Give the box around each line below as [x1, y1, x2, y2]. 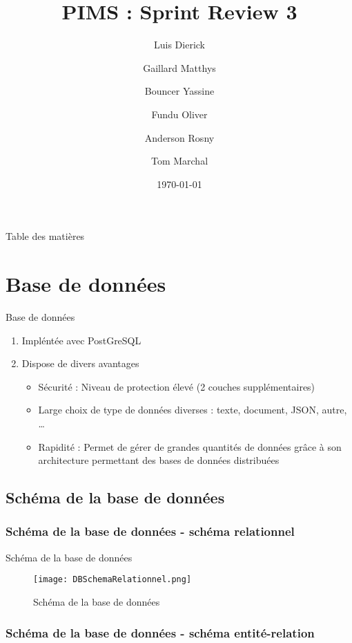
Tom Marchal [150, 153, 208, 168]
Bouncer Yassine [144, 84, 215, 98]
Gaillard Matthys [143, 60, 216, 75]
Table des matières [6, 229, 85, 243]
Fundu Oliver [151, 106, 208, 121]
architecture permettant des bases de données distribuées [38, 453, 280, 467]
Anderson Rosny [144, 130, 215, 145]
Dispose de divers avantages [21, 356, 139, 371]
